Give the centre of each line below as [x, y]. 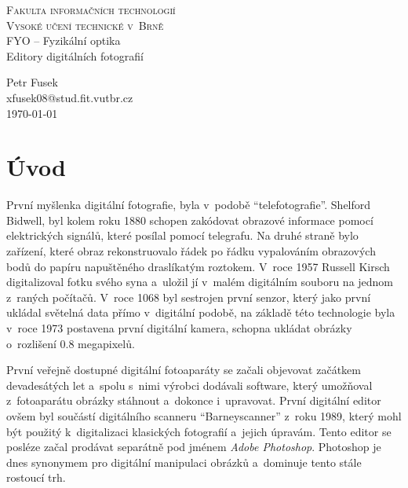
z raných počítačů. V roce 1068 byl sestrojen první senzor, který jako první [189, 297]
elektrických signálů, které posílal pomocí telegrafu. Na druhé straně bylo [182, 235]
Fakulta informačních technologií [91, 9]
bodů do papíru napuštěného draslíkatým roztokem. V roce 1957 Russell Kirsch [198, 266]
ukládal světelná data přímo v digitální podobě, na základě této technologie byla [201, 312]
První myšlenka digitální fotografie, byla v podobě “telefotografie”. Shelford [189, 205]
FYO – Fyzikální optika [64, 40]
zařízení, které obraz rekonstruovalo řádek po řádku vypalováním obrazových [191, 251]
